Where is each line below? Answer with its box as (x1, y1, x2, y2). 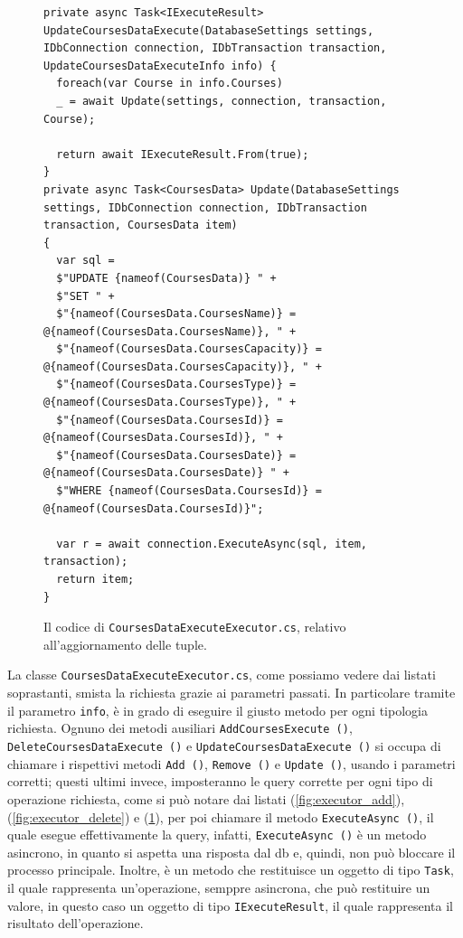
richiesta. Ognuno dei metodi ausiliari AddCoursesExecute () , (7, 718, 353, 737)
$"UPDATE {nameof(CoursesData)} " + (56, 271, 277, 285)
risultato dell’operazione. (7, 914, 144, 933)
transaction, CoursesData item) (43, 219, 238, 232)
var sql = (56, 254, 115, 267)
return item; (56, 573, 135, 586)
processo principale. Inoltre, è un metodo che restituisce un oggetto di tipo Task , (7, 860, 454, 879)
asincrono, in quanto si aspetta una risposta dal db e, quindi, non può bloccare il (7, 842, 456, 861)
